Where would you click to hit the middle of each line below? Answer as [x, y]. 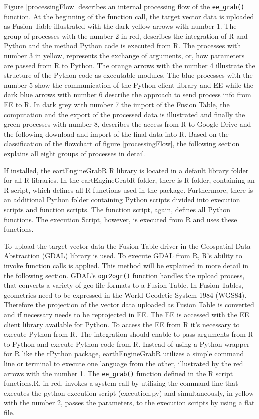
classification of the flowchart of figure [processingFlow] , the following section [122, 144]
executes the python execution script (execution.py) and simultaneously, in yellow [129, 392]
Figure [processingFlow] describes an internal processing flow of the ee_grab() [124, 6]
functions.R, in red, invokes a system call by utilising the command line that [121, 383]
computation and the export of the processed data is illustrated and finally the [125, 114]
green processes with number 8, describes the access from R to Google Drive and [128, 124]
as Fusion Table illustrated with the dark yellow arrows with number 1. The [120, 26]
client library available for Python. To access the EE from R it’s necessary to [122, 324]
